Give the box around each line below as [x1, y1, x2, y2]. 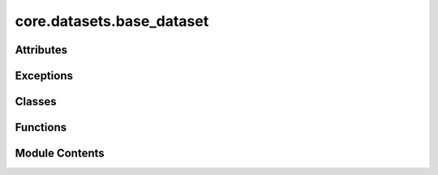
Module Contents [15, 147, 105, 160]
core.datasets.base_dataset [15, 12, 209, 30]
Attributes [15, 43, 68, 57]
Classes [15, 95, 57, 109]
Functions [15, 121, 67, 134]
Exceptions [15, 69, 73, 83]
